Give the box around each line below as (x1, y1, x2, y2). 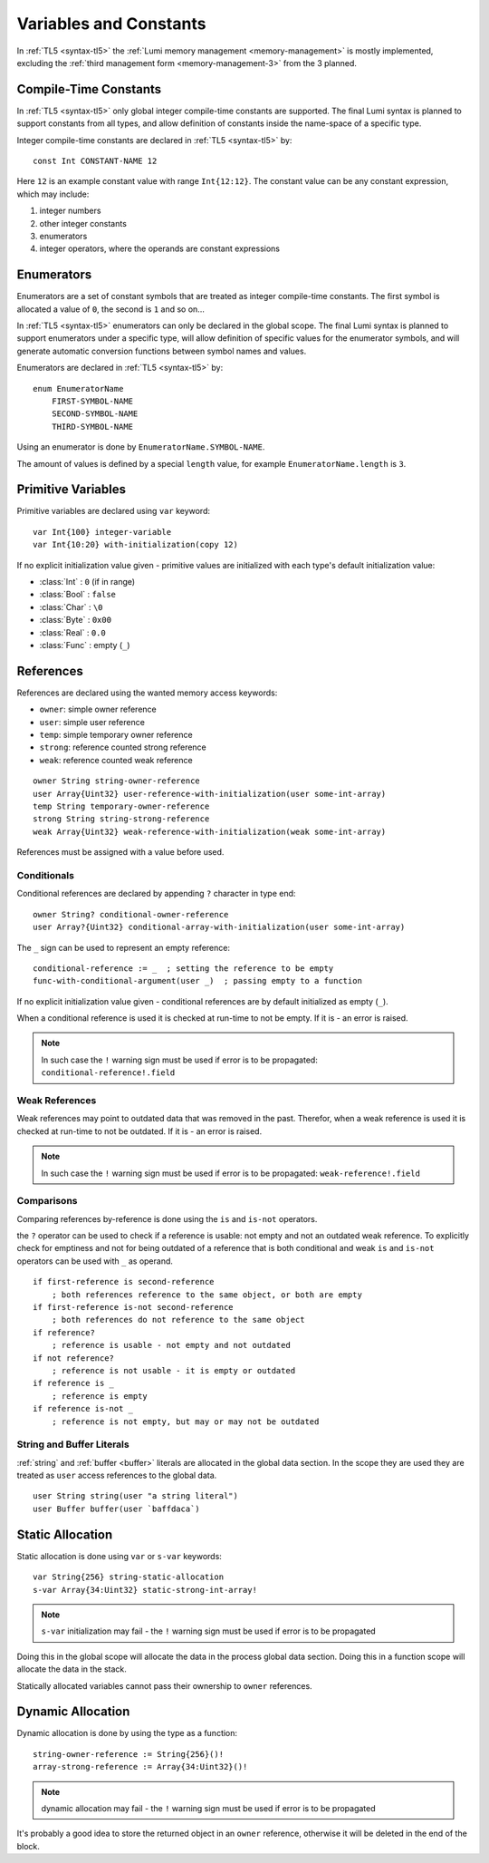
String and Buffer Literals (16, 1438, 130, 1451)
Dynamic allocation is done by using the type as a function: (16, 1728, 238, 1739)
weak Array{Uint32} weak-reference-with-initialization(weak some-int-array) (33, 826, 387, 837)
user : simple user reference (39, 716, 145, 727)
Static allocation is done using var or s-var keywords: (16, 1550, 222, 1561)
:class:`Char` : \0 (39, 601, 103, 612)
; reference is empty (51, 1391, 149, 1401)
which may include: (16, 189, 90, 199)
